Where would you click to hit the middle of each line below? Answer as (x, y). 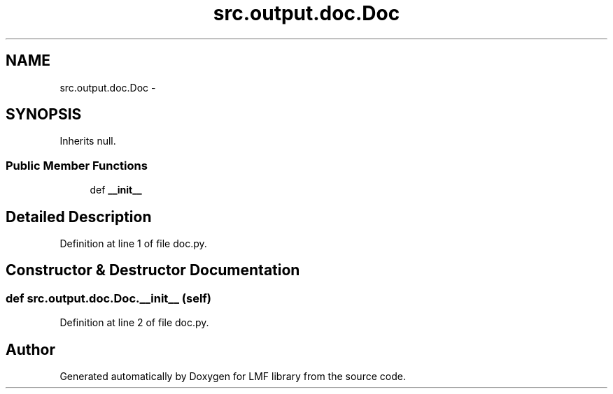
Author (30, 349)
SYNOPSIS (44, 115)
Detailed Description (79, 217)
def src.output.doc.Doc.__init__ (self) (108, 298)
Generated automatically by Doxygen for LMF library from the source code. (233, 377)
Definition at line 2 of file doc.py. (134, 323)
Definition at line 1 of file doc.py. (133, 244)
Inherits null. (88, 141)
